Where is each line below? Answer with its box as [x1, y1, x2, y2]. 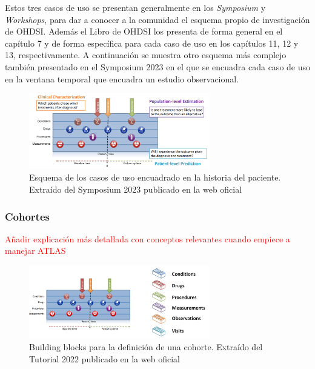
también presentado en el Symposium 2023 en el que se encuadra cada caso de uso [5, 60, 311, 73]
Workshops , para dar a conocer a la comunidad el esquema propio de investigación [5, 13, 310, 25]
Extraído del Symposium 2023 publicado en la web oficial [29, 183, 242, 195]
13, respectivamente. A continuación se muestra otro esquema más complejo [5, 48, 287, 61]
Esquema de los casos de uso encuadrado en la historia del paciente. [29, 171, 281, 184]
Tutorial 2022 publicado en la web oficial [29, 352, 180, 365]
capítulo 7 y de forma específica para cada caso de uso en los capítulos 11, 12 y [5, 36, 299, 49]
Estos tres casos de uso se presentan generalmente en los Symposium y [5, 1, 266, 13]
